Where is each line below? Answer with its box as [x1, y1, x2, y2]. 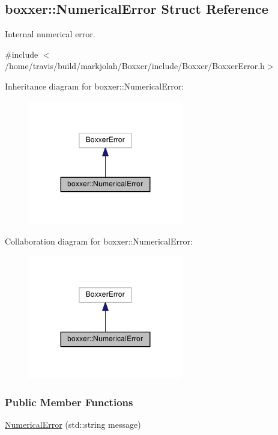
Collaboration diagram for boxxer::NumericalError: [5, 234, 193, 247]
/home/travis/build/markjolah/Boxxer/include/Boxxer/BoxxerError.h [5, 59, 265, 72]
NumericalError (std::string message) [5, 418, 141, 431]
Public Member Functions [5, 395, 133, 410]
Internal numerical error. [5, 28, 95, 40]
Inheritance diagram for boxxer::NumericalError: [5, 79, 184, 92]
